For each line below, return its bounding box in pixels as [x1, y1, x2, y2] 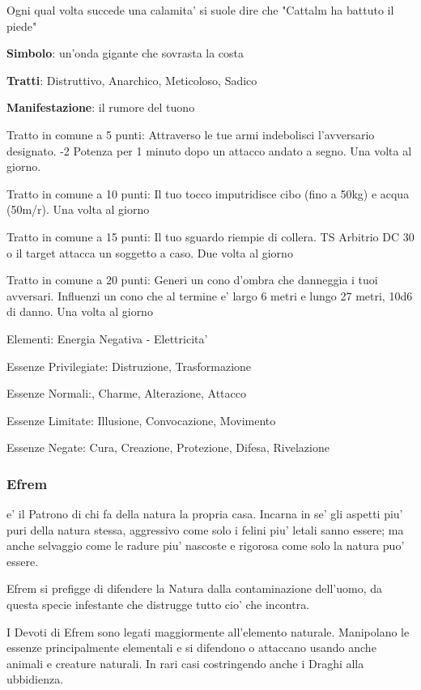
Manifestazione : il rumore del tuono [6, 99, 195, 116]
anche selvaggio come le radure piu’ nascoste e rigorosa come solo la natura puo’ [6, 537, 405, 554]
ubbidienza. [6, 671, 64, 688]
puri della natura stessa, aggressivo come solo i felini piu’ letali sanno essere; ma [6, 521, 404, 538]
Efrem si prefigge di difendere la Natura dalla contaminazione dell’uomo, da [6, 580, 383, 597]
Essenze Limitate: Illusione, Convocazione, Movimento [6, 411, 276, 428]
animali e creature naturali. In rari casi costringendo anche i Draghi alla [6, 654, 364, 671]
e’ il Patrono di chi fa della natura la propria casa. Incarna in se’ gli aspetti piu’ [6, 505, 403, 522]
